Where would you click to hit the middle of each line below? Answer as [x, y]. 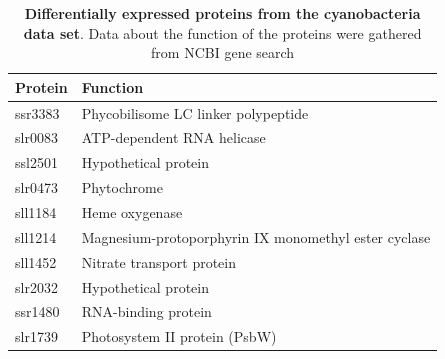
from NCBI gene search [223, 52]
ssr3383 [37, 112]
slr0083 [36, 137]
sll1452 [36, 261]
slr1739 [36, 336]
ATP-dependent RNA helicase [173, 137]
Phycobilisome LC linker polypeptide [195, 112]
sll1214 [36, 236]
